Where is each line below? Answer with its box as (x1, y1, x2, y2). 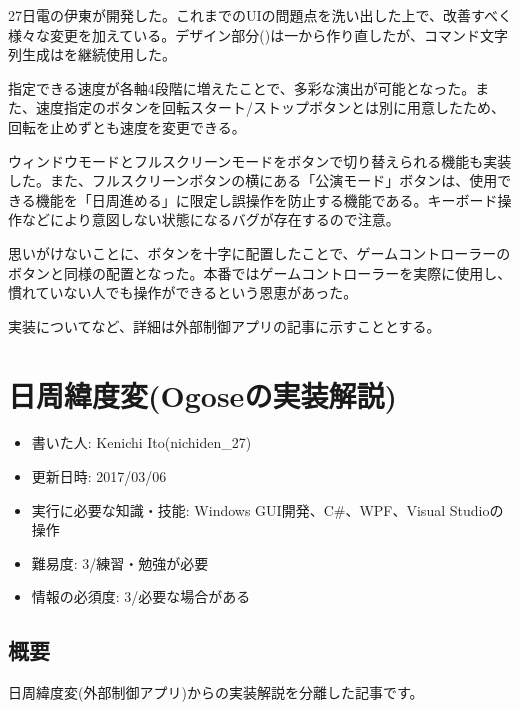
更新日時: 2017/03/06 (31, 466, 167, 487)
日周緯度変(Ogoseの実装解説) (8, 374, 397, 415)
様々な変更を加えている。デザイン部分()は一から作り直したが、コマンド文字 (8, 24, 508, 45)
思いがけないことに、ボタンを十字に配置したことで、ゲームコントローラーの (8, 242, 511, 263)
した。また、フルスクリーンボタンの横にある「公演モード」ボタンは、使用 (8, 170, 498, 191)
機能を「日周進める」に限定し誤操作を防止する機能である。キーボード (35, 189, 498, 210)
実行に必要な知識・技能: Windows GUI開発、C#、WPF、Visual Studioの (31, 499, 504, 520)
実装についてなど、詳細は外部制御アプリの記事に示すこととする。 (8, 315, 441, 336)
